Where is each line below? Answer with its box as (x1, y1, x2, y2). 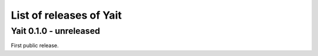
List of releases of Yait (11, 9, 122, 22)
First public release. (11, 42, 59, 49)
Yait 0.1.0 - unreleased (11, 26, 100, 36)
